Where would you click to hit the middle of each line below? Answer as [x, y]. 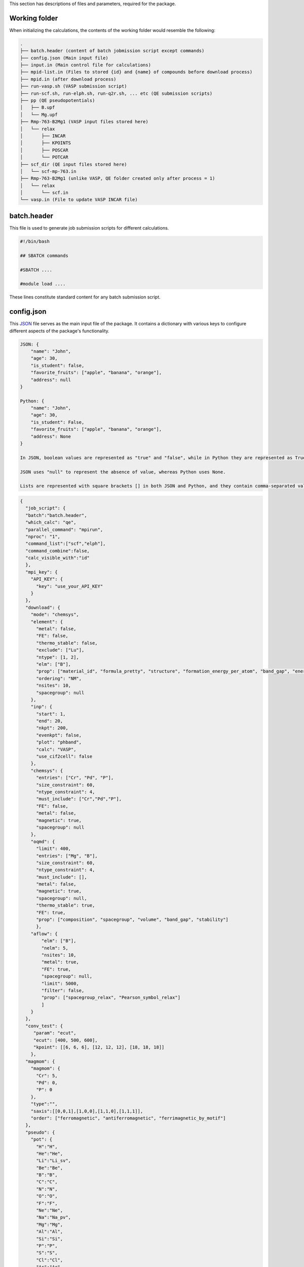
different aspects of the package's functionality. [60, 331]
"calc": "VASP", [56, 749]
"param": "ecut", [55, 1033]
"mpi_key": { [42, 572]
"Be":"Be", [50, 1168]
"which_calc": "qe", [51, 523]
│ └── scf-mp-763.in [48, 171]
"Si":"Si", [50, 1239]
